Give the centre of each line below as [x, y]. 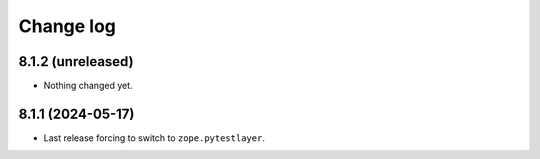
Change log [67, 26]
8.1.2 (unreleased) [76, 61]
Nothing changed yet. [88, 86]
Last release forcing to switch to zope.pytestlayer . [154, 137]
